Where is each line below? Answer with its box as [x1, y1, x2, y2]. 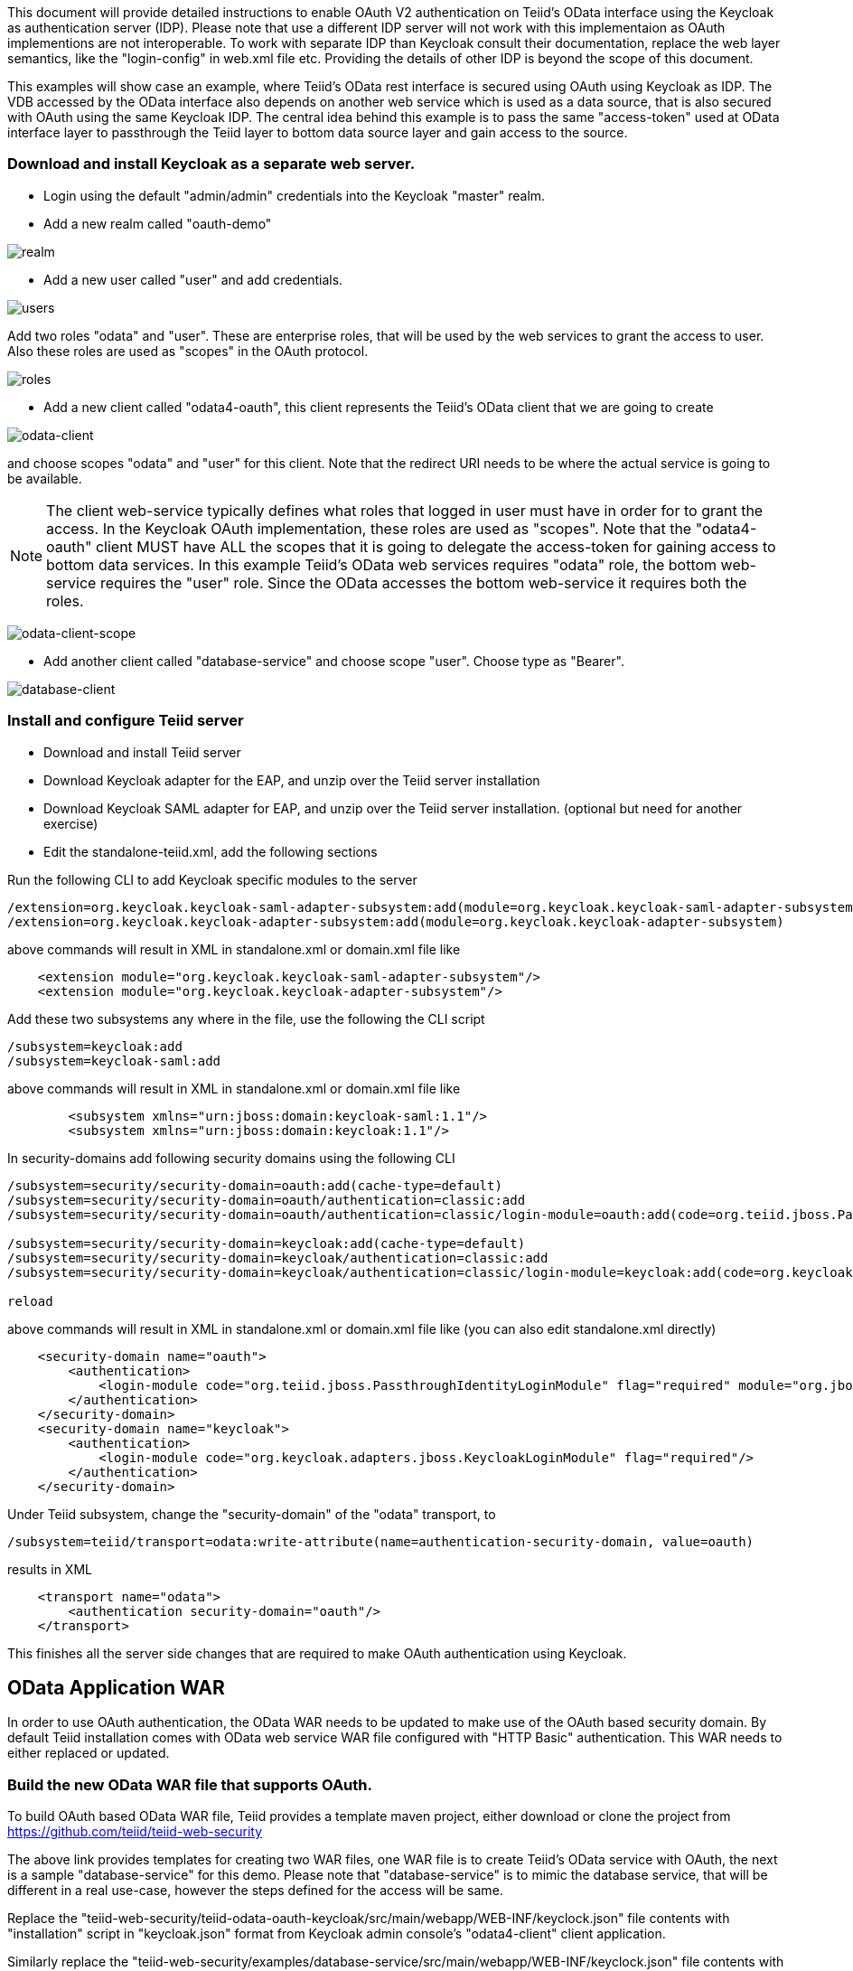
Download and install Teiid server [43, 744, 241, 760]
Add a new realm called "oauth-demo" [43, 215, 272, 231]
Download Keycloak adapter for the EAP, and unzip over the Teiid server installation [43, 772, 540, 788]
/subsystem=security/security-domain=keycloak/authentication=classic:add [7, 1250, 548, 1265]
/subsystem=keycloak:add [7, 1038, 183, 1054]
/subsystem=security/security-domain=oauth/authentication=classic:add [7, 1192, 526, 1207]
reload [7, 1293, 53, 1309]
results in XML [7, 1561, 92, 1577]
